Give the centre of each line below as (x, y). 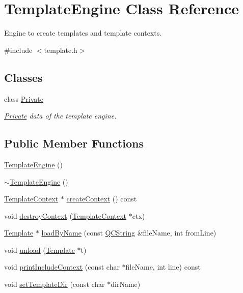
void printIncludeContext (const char (62, 267)
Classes (23, 77)
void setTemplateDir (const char (55, 284)
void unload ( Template (39, 250)
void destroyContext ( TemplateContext (65, 215)
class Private (24, 98)
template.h (61, 50)
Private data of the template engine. (60, 116)
